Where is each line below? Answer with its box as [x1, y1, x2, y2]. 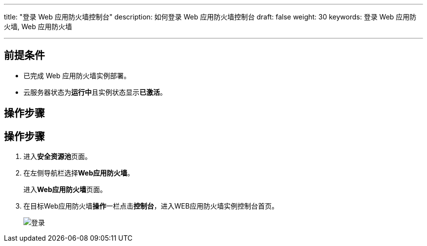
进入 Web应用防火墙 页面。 [23, 185, 107, 194]
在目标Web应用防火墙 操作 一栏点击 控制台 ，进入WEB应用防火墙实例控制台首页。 [23, 202, 279, 211]
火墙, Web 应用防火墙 [4, 22, 72, 31]
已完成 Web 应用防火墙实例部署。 [23, 71, 131, 80]
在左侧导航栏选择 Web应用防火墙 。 [23, 169, 134, 177]
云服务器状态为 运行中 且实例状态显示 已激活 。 [23, 88, 167, 96]
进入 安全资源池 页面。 [23, 152, 92, 161]
